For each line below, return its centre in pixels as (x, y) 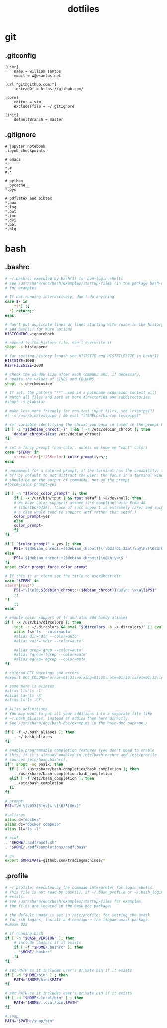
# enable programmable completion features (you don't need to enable (80, 751)
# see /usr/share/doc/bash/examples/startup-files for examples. (74, 902)
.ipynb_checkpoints (25, 151)
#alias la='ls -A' (24, 696)
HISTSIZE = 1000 (20, 361)
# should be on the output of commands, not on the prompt (68, 480)
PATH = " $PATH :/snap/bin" (30, 1021)
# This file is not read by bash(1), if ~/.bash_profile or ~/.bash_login (84, 892)
